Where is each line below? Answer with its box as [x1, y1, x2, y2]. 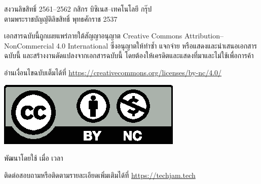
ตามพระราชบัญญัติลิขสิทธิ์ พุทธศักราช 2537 [4, 13, 118, 24]
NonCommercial [4, 40, 54, 51]
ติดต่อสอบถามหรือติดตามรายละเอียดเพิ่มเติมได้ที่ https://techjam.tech [4, 169, 196, 180]
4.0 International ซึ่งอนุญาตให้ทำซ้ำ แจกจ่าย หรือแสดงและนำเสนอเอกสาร [56, 40, 257, 51]
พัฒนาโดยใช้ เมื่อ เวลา [4, 153, 63, 163]
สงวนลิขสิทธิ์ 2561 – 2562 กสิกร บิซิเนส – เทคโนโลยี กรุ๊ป [4, 4, 152, 14]
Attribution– [184, 30, 224, 41]
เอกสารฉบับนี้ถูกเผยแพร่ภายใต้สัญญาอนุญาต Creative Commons [4, 30, 182, 41]
